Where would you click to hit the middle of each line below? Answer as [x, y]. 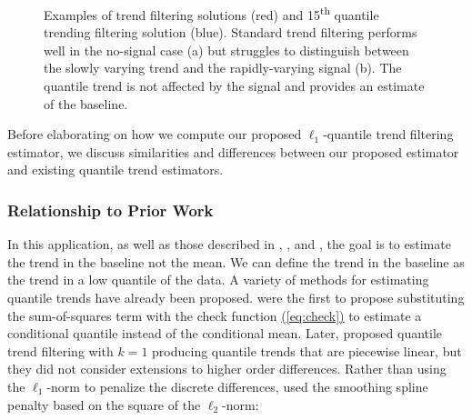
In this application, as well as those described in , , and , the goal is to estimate [229, 244]
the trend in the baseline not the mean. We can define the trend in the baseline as [236, 261]
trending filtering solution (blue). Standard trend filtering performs [231, 32]
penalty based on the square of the [104, 404]
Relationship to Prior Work [110, 210]
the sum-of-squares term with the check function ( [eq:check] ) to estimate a [215, 315]
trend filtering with [60, 350]
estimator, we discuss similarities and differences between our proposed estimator [233, 151]
